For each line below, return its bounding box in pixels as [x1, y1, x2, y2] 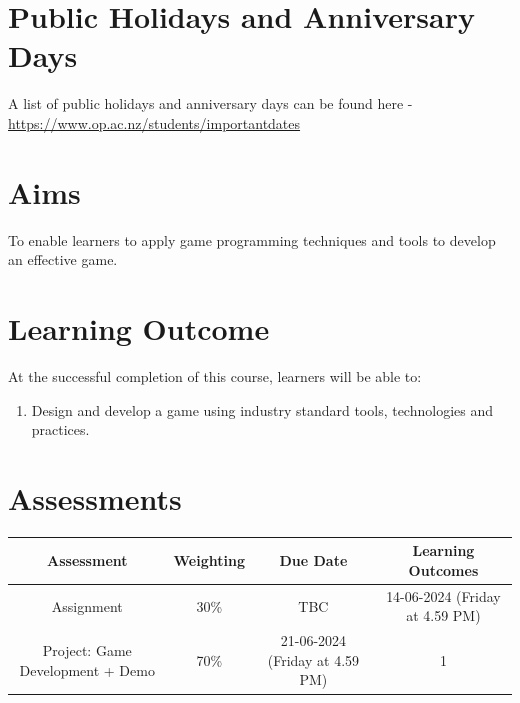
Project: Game [42, 640, 132, 661]
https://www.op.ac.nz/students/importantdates [8, 112, 301, 133]
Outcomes [408, 559, 479, 580]
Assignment [51, 595, 123, 616]
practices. [31, 419, 90, 440]
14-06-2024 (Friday [386, 585, 501, 606]
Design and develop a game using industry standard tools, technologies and [31, 399, 493, 420]
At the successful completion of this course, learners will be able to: [8, 365, 422, 386]
